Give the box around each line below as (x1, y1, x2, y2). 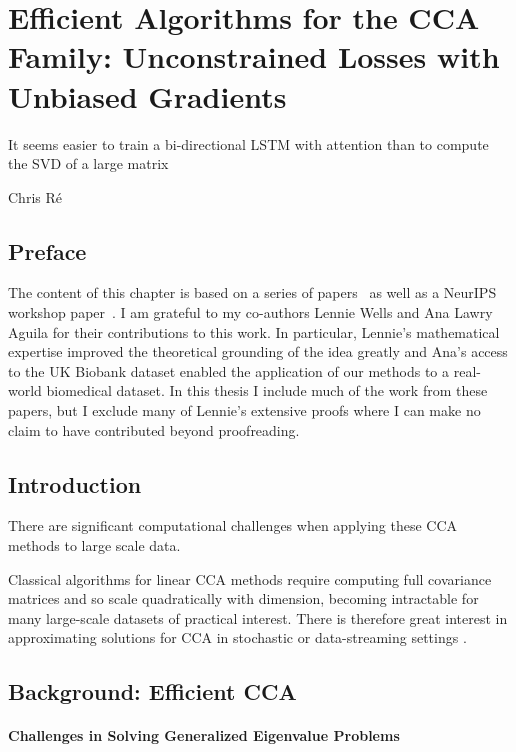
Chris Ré (8, 186, 62, 207)
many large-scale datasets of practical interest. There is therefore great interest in (8, 607, 508, 628)
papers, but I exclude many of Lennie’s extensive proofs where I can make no (8, 400, 481, 421)
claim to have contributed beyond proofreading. (8, 419, 300, 440)
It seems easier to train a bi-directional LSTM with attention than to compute (8, 133, 489, 154)
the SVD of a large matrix (8, 153, 169, 174)
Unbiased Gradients (8, 75, 287, 116)
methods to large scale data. (8, 535, 181, 556)
